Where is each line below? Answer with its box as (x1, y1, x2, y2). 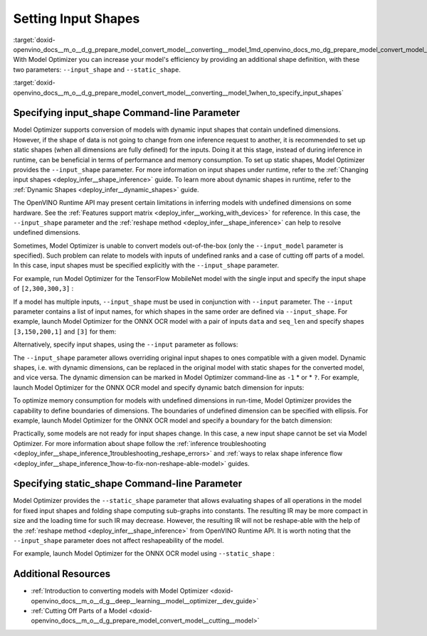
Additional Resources (13, 568, 110, 580)
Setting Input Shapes (13, 11, 140, 26)
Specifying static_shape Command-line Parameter (13, 477, 242, 490)
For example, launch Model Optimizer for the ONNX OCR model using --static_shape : (13, 549, 275, 558)
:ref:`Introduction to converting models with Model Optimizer (31, 587, 209, 595)
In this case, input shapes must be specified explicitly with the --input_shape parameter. (13, 261, 279, 270)
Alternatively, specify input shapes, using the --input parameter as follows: (13, 340, 238, 349)
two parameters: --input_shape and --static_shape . (13, 65, 181, 74)
